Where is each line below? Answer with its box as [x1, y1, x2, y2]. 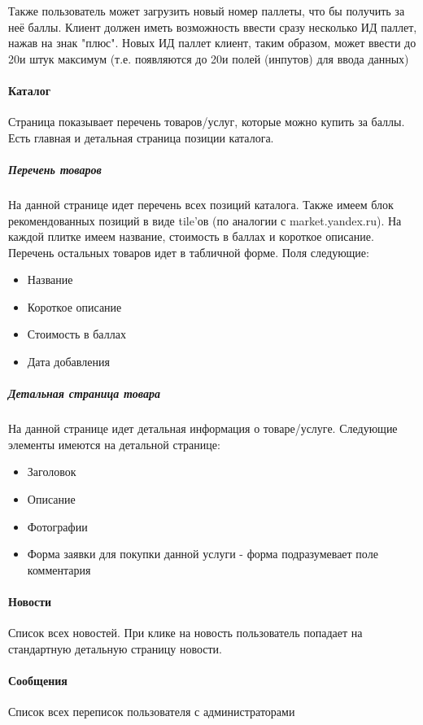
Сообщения [8, 671, 68, 688]
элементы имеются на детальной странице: [8, 435, 220, 452]
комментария [27, 561, 91, 578]
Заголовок [27, 463, 76, 480]
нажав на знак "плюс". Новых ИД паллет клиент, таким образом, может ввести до [8, 34, 416, 51]
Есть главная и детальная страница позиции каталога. [8, 129, 274, 146]
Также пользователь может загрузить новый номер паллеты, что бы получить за [8, 2, 405, 19]
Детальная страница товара [8, 385, 160, 402]
